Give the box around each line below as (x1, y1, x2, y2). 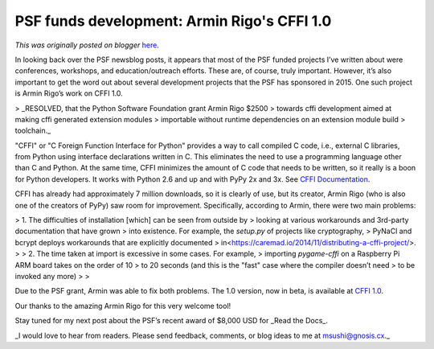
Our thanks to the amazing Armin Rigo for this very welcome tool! (14, 301, 231, 310)
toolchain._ (14, 125, 51, 136)
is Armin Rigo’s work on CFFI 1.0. (14, 88, 124, 98)
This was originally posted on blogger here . (14, 40, 160, 50)
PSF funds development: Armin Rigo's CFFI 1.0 (14, 12, 332, 30)
